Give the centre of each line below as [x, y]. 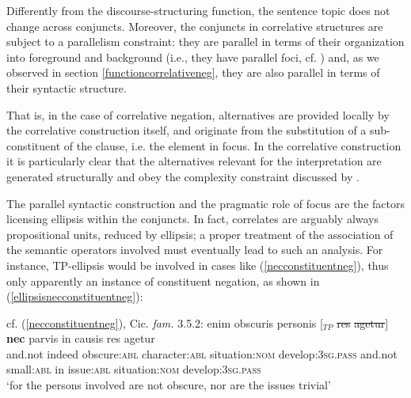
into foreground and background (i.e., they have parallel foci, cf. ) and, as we [193, 57]
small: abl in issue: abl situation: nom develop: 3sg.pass [134, 369]
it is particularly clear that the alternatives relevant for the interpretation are [194, 161]
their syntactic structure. [67, 87]
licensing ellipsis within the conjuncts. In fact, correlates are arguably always [193, 219]
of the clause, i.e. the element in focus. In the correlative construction [232, 145]
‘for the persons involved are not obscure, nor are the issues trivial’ [169, 385]
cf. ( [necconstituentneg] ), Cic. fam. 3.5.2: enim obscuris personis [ [165, 322]
